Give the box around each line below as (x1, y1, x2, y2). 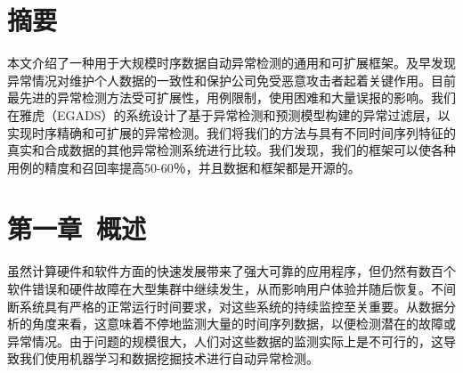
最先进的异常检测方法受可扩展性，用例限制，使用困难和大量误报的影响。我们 (7, 88, 456, 107)
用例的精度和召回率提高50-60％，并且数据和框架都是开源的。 (7, 158, 361, 176)
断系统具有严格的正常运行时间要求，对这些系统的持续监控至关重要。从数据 (7, 296, 443, 315)
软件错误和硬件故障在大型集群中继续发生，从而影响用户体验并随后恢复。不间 (7, 280, 456, 297)
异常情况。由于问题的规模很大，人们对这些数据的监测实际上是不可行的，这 (7, 331, 443, 350)
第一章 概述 (7, 210, 147, 247)
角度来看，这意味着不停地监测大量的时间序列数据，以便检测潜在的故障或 (31, 314, 456, 333)
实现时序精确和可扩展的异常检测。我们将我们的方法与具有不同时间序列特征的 (7, 123, 456, 142)
